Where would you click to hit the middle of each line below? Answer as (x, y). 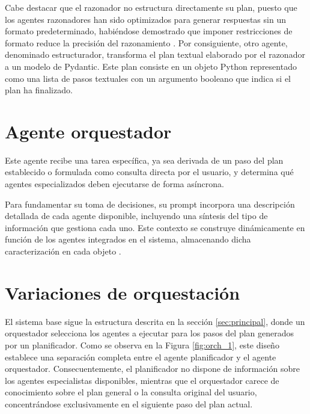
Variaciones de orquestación (123, 292)
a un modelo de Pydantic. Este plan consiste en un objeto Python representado (151, 66)
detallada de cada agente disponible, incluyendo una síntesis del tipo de (136, 216)
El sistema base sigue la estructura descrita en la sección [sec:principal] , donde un (155, 321)
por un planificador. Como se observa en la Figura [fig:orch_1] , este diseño (142, 344)
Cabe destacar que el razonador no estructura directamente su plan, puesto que (151, 7)
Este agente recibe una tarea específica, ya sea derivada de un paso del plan (144, 160)
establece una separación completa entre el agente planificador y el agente (141, 357)
